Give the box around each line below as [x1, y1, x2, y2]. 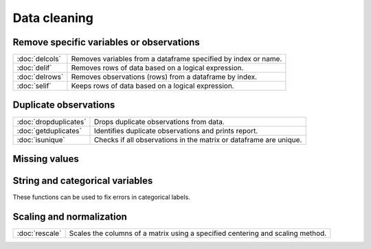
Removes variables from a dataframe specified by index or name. [71, 54, 282, 64]
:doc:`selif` [16, 81, 52, 91]
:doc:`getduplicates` [16, 126, 82, 135]
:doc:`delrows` [16, 72, 64, 82]
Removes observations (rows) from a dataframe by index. [71, 72, 258, 82]
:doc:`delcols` [16, 54, 61, 64]
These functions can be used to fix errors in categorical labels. [12, 193, 190, 202]
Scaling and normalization [12, 211, 127, 222]
